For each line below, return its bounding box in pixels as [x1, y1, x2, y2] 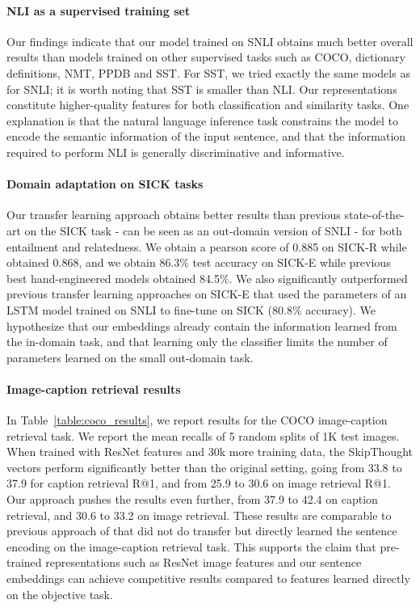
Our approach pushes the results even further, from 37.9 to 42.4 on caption [6, 491, 378, 508]
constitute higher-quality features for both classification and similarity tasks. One [6, 96, 409, 113]
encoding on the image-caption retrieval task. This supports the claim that [6, 538, 376, 555]
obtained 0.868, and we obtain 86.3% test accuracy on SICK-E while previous [6, 254, 391, 271]
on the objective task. [6, 585, 113, 602]
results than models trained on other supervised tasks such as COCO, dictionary [6, 49, 406, 65]
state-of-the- [344, 206, 405, 223]
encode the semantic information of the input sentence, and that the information [6, 128, 406, 145]
